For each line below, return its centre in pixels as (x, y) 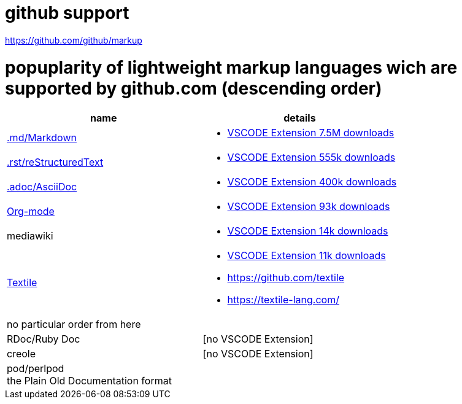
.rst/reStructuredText (55, 162)
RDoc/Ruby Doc (44, 339)
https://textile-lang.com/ (283, 300)
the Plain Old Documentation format (89, 381)
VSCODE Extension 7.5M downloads (311, 133)
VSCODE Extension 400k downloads (312, 182)
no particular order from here (74, 324)
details (300, 118)
